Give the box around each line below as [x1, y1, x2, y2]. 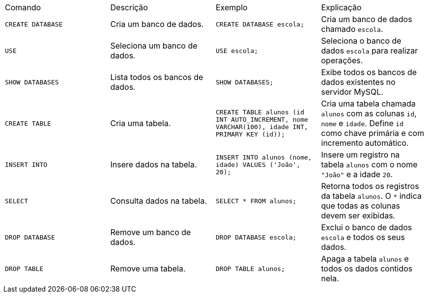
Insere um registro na [321, 150, 400, 160]
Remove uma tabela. [110, 264, 186, 273]
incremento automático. [321, 138, 409, 148]
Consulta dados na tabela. [110, 196, 207, 206]
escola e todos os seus [321, 232, 405, 242]
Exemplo [216, 2, 248, 12]
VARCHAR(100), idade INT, [216, 123, 308, 131]
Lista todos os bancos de [110, 72, 203, 82]
